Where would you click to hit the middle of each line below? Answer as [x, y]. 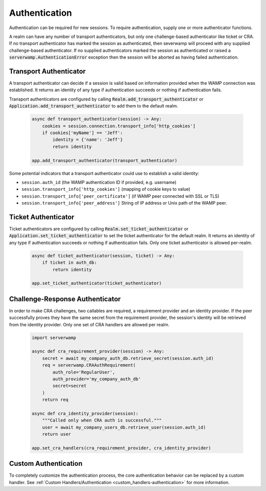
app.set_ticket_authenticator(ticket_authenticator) [97, 283]
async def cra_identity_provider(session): [85, 413]
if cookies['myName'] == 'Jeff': [83, 133]
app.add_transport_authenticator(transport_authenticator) [104, 160]
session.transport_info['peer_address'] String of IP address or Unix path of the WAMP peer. [124, 203]
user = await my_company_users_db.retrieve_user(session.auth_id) [124, 427]
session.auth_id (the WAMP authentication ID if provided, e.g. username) [99, 182]
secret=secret [69, 386]
